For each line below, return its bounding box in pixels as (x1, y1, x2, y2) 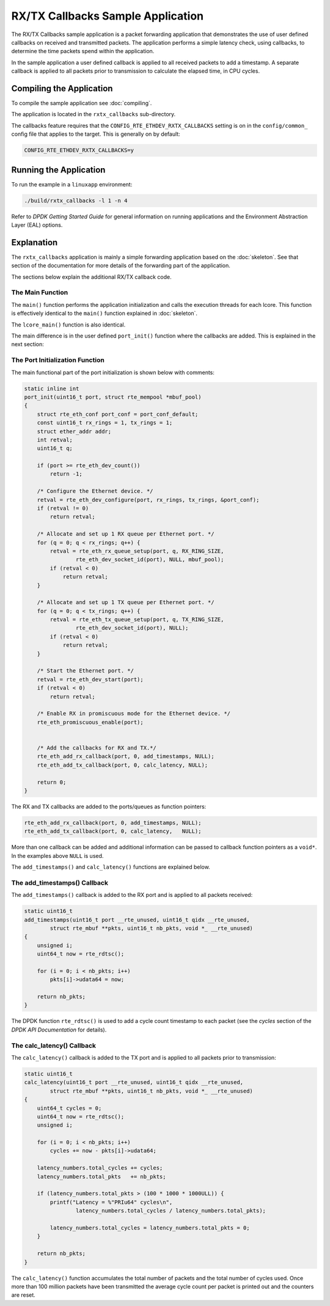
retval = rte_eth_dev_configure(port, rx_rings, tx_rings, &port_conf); (37, 496, 260, 503)
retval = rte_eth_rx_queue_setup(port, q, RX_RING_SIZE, (50, 547, 224, 555)
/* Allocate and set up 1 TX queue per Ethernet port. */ (37, 599, 215, 606)
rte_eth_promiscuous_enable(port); (37, 718, 144, 726)
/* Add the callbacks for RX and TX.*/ (37, 744, 157, 751)
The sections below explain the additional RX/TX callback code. (11, 273, 172, 281)
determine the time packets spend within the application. (11, 48, 155, 55)
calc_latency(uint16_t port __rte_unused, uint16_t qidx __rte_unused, (24, 1079, 244, 1086)
